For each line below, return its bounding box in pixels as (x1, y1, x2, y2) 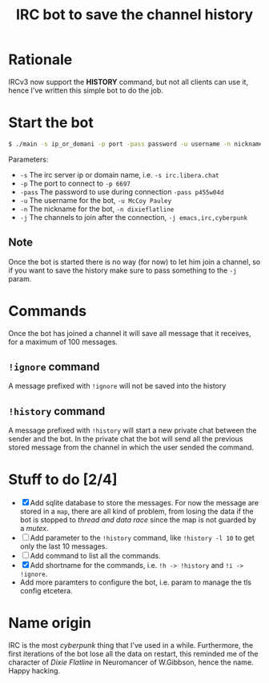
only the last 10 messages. (19, 541, 108, 551)
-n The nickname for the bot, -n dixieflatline (19, 204, 175, 214)
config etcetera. (19, 586, 74, 596)
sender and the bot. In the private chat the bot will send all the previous (8, 434, 243, 444)
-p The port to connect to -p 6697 (19, 178, 130, 188)
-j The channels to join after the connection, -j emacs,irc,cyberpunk (19, 212, 248, 222)
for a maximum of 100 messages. (8, 337, 118, 346)
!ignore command (8, 360, 100, 373)
